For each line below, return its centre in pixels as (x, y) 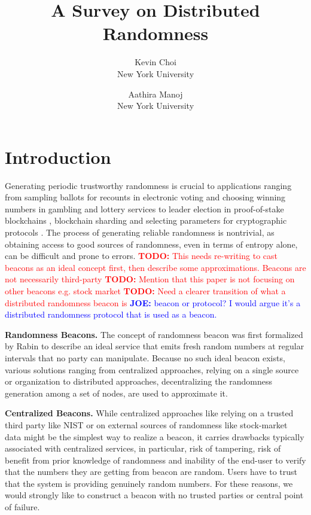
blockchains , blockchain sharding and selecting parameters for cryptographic (146, 220)
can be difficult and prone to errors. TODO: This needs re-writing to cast (141, 256)
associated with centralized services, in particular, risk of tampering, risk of (143, 448)
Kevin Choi (155, 62)
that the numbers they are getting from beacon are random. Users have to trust (151, 472)
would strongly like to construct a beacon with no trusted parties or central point (154, 495)
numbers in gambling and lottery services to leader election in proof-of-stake (144, 208)
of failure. (22, 507)
